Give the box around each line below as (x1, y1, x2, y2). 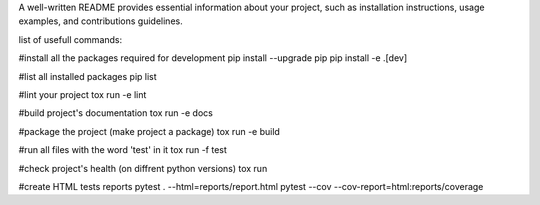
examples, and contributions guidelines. (18, 15, 184, 27)
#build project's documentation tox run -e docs (18, 107, 214, 119)
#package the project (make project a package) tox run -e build (18, 125, 280, 137)
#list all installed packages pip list (18, 70, 157, 82)
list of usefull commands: (18, 33, 123, 45)
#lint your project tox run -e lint (18, 88, 147, 100)
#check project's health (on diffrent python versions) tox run (18, 162, 268, 174)
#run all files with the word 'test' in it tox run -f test (18, 144, 227, 156)
